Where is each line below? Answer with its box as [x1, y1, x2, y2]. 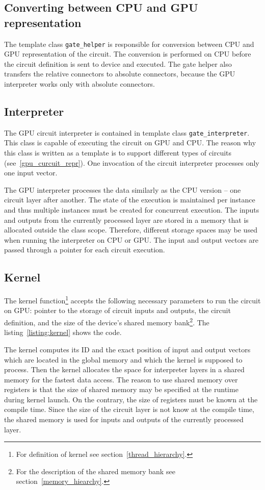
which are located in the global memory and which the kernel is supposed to [4, 354, 243, 365]
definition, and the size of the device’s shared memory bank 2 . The [4, 316, 209, 327]
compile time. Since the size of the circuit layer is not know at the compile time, [4, 404, 254, 415]
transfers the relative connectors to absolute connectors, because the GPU [4, 68, 235, 79]
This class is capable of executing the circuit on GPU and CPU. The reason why [4, 137, 256, 148]
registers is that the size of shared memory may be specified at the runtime [4, 384, 238, 395]
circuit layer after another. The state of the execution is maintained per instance [4, 194, 255, 205]
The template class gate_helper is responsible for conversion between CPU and [4, 38, 254, 49]
